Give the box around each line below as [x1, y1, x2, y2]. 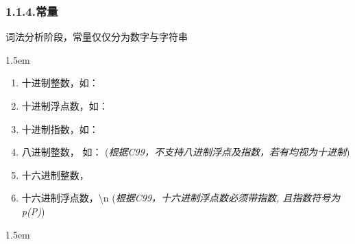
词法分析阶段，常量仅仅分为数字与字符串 [5, 29, 188, 44]
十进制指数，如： [21, 121, 99, 136]
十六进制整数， [21, 167, 89, 182]
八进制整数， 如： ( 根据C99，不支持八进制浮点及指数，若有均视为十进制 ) [21, 145, 350, 159]
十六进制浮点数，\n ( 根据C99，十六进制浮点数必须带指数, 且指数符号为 [21, 191, 341, 205]
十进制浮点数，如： [21, 99, 108, 112]
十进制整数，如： [21, 75, 99, 90]
